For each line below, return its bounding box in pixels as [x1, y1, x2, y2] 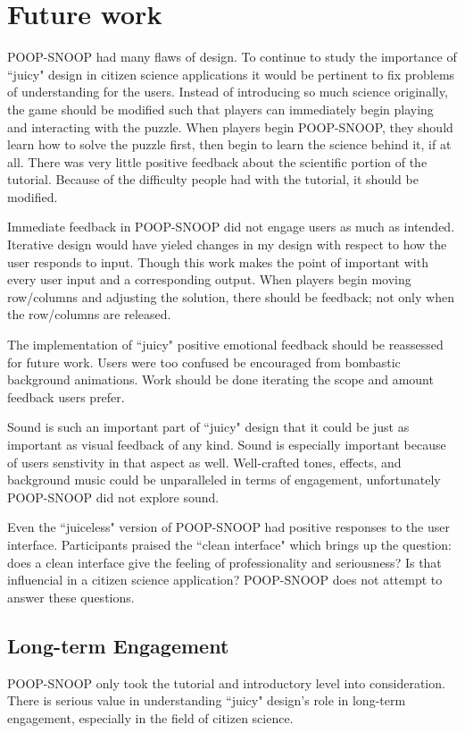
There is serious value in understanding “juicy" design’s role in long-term [7, 691, 406, 710]
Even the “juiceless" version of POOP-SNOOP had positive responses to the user [7, 518, 450, 536]
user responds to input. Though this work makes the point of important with [7, 252, 428, 271]
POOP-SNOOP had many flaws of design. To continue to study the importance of [7, 47, 457, 66]
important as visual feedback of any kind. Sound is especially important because [7, 435, 446, 453]
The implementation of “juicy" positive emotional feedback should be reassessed [7, 335, 444, 354]
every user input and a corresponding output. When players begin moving [7, 270, 411, 289]
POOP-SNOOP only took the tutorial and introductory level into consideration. [7, 673, 445, 692]
